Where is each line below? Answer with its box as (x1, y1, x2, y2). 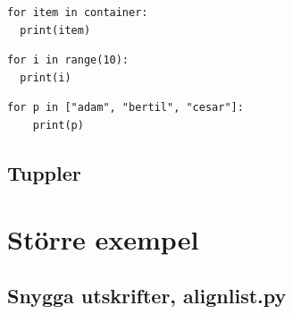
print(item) (20, 23, 91, 37)
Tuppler (7, 158, 81, 186)
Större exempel (7, 220, 199, 257)
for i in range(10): (7, 54, 130, 67)
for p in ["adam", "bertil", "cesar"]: (7, 101, 244, 115)
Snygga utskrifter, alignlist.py (7, 282, 287, 310)
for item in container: (7, 6, 148, 19)
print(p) (32, 118, 84, 132)
